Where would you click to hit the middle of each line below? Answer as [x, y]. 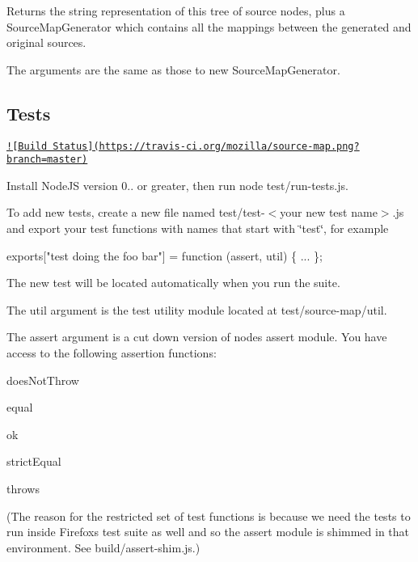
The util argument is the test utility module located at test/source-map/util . [197, 309]
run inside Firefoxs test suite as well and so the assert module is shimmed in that [208, 532]
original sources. [46, 42]
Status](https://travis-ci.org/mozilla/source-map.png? [206, 146]
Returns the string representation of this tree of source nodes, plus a [176, 11]
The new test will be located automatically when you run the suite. [173, 283]
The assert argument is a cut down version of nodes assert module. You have [197, 337]
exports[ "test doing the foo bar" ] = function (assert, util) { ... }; [165, 255]
